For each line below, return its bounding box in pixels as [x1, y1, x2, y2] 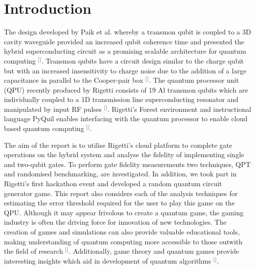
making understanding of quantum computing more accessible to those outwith [4, 236, 243, 246]
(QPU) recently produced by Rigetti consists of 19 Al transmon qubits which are [4, 84, 248, 95]
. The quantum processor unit [149, 75, 239, 85]
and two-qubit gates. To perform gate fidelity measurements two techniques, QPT [4, 159, 251, 169]
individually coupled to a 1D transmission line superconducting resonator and [4, 94, 239, 104]
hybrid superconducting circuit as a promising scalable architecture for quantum [4, 46, 246, 56]
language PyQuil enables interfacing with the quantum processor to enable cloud [4, 113, 248, 124]
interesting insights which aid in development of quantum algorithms [4, 255, 211, 266]
